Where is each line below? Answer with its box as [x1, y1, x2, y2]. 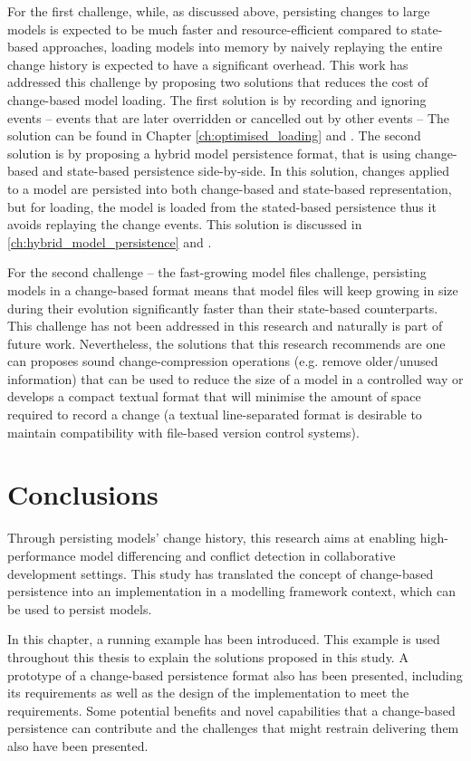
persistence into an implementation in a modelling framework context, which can [7, 582, 456, 601]
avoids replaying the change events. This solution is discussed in [7, 215, 362, 234]
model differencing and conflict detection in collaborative [80, 545, 396, 564]
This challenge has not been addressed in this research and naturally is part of [7, 316, 443, 335]
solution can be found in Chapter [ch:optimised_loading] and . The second [7, 126, 421, 145]
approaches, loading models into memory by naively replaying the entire [42, 37, 443, 56]
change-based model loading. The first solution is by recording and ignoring [7, 90, 427, 109]
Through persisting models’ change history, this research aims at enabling [7, 528, 417, 547]
